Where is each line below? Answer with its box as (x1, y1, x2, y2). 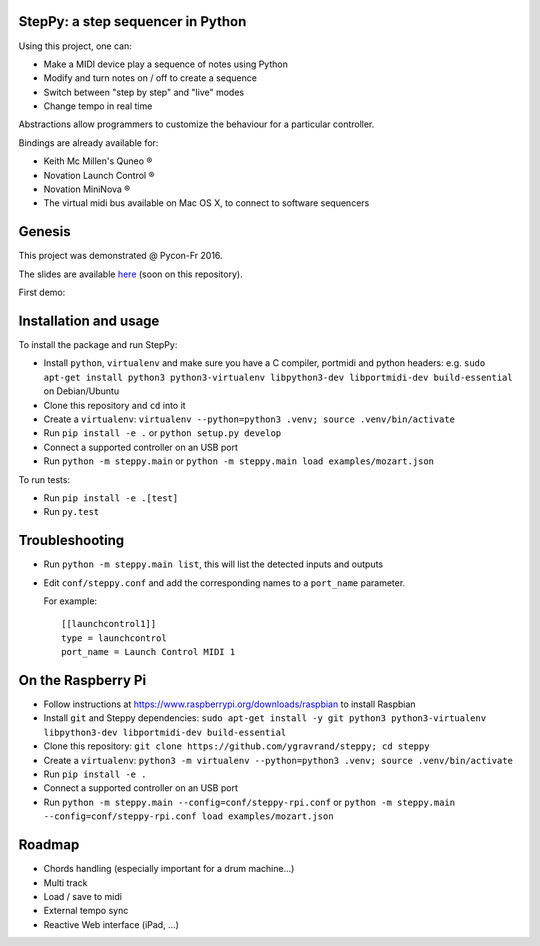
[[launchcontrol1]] (61, 618, 157, 630)
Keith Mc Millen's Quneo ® (43, 155, 153, 167)
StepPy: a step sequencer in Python (18, 13, 247, 30)
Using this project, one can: (18, 40, 132, 52)
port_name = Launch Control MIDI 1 (61, 646, 236, 658)
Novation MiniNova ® (43, 183, 131, 195)
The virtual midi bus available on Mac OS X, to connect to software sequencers (43, 197, 370, 209)
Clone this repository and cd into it (43, 399, 186, 411)
